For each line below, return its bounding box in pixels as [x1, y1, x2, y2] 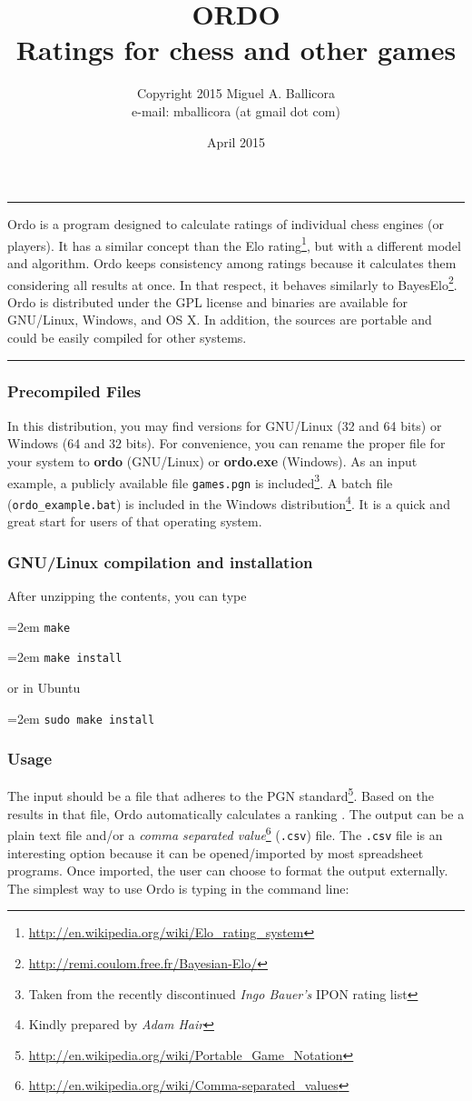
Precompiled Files [7, 380, 142, 403]
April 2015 [206, 132, 266, 151]
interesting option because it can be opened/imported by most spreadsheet [7, 843, 424, 862]
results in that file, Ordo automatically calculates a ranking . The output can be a [7, 804, 465, 823]
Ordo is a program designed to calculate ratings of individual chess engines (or [7, 215, 444, 234]
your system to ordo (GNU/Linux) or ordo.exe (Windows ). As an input [7, 451, 418, 470]
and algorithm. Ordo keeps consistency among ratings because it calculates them [7, 253, 457, 272]
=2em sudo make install [7, 708, 155, 727]
